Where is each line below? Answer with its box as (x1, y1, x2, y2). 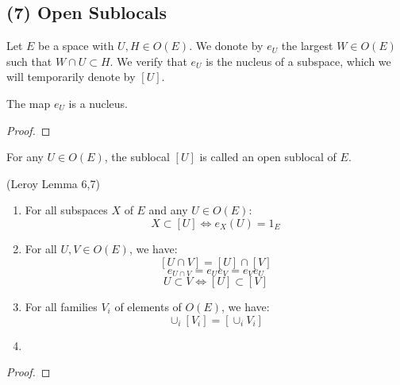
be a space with (38, 37, 114, 54)
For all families (25, 298, 98, 314)
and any (148, 202, 188, 218)
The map (6, 94, 51, 111)
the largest (281, 37, 333, 54)
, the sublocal (104, 148, 170, 165)
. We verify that (110, 52, 187, 69)
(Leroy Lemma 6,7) (6, 175, 100, 191)
